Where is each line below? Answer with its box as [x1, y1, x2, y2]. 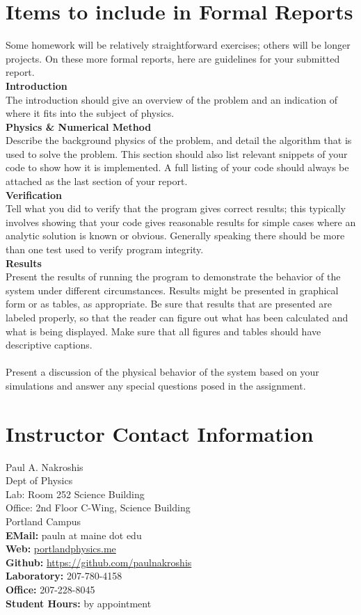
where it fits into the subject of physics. [6, 106, 175, 120]
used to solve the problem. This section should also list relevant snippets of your [6, 146, 348, 161]
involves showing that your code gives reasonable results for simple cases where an [6, 214, 356, 229]
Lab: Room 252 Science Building [6, 486, 145, 501]
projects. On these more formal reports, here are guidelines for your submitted [6, 51, 340, 65]
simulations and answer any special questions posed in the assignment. [6, 378, 306, 392]
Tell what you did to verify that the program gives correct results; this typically [6, 201, 346, 216]
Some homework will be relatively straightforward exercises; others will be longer [6, 38, 351, 52]
